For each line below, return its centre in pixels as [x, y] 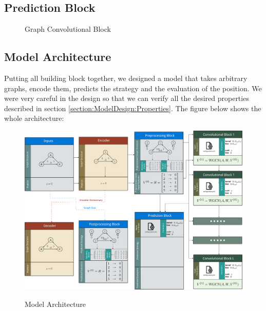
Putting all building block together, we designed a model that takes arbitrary [126, 78]
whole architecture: [34, 118]
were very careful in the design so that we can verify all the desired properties [127, 98]
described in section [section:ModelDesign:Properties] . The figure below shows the [133, 108]
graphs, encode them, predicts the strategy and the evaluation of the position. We [133, 88]
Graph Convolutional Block [68, 29]
